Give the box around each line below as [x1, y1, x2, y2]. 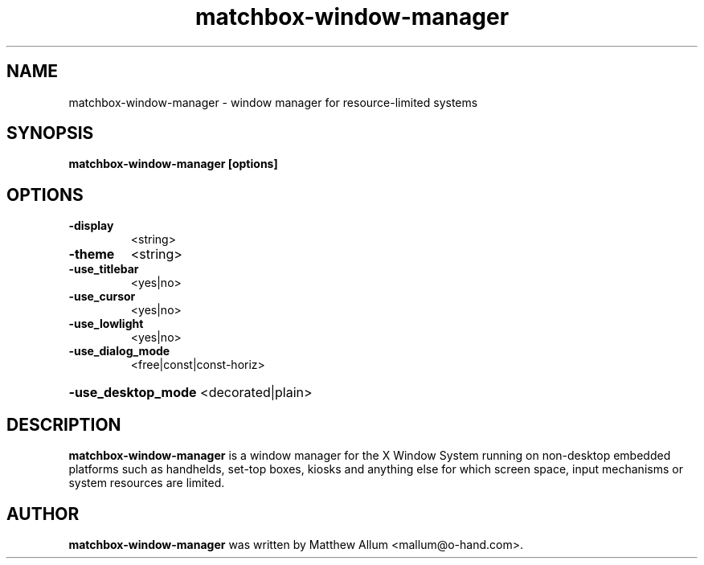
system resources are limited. [68, 476, 225, 490]
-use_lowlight [68, 317, 144, 331]
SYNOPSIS [6, 123, 94, 144]
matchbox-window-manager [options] [68, 157, 278, 171]
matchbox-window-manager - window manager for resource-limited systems [68, 95, 478, 109]
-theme [68, 246, 115, 263]
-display [68, 219, 114, 233]
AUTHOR [6, 503, 80, 524]
